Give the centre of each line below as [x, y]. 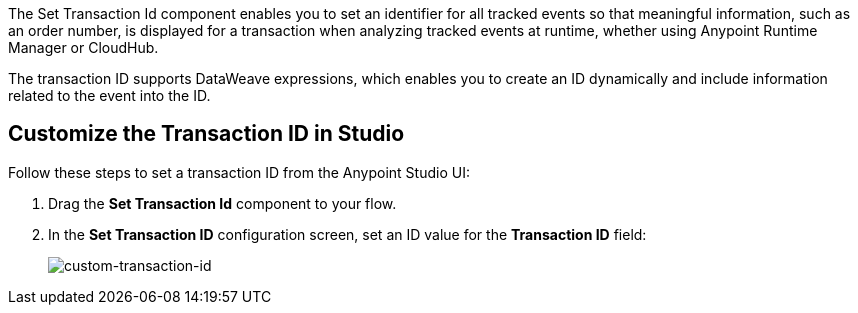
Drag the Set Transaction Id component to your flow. [222, 203]
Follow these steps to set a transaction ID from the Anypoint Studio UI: [239, 172]
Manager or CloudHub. [83, 47]
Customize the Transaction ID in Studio [206, 134]
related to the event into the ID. [109, 95]
